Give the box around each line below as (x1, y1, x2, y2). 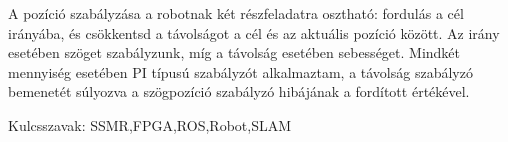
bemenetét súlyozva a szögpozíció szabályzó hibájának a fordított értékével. (8, 81, 470, 102)
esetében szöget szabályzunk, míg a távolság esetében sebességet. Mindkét (8, 42, 461, 63)
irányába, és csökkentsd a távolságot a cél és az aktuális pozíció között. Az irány (8, 22, 500, 43)
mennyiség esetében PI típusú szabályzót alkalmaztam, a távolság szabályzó (8, 61, 473, 82)
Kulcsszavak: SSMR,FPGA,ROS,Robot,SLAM (8, 114, 292, 135)
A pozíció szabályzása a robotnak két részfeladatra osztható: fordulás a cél (8, 3, 464, 23)
